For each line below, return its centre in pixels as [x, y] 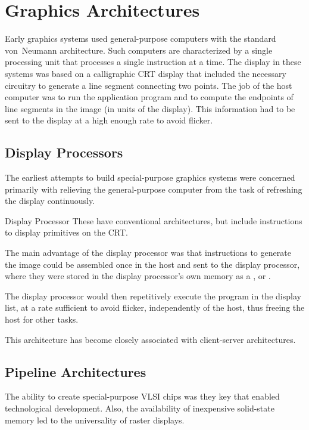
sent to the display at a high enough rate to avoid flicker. [109, 120]
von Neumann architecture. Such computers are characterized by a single [139, 50]
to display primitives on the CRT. [66, 232]
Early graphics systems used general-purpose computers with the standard [141, 38]
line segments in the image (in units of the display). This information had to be [150, 108]
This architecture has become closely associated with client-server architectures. [150, 339]
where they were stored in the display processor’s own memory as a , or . [138, 276]
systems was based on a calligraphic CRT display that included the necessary [146, 73]
